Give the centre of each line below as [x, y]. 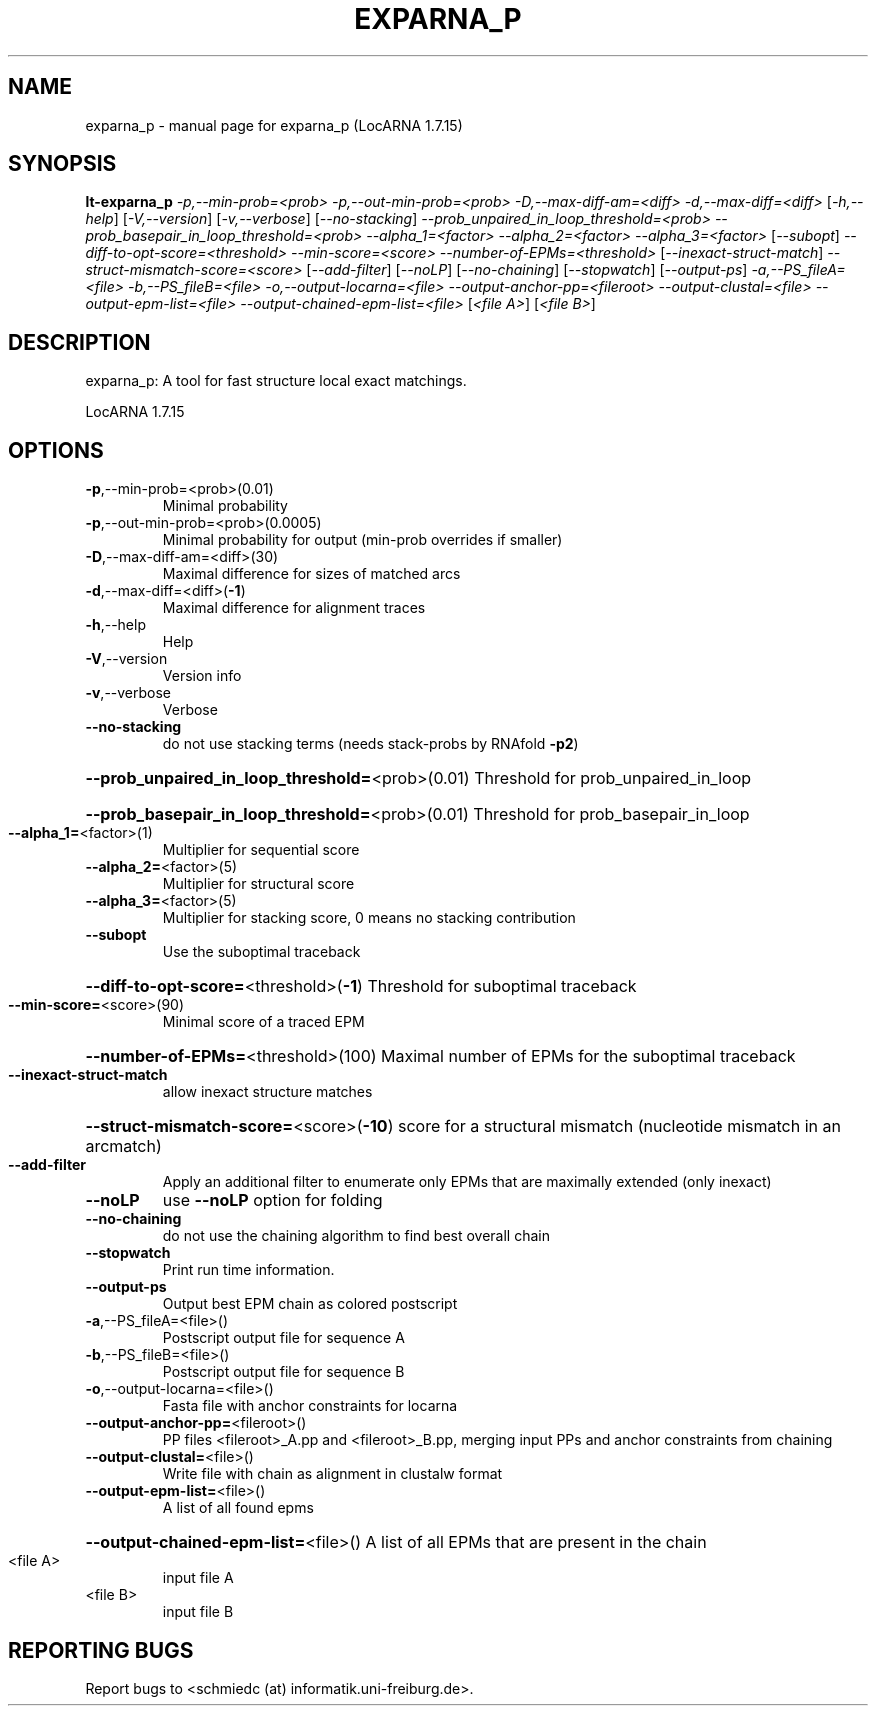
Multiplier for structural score [258, 884]
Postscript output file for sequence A [283, 1338]
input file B [198, 1612]
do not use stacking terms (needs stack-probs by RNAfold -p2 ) [370, 744]
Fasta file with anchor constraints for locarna [310, 1406]
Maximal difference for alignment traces [294, 608]
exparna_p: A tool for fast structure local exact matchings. [276, 381]
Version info [202, 676]
